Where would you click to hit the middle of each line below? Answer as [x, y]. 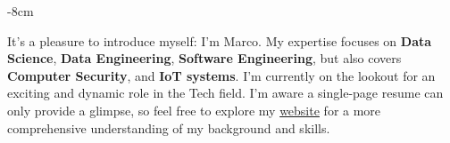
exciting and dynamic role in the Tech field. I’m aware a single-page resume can [225, 93]
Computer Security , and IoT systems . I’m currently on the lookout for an [221, 75]
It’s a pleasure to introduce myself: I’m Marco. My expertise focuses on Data [220, 40]
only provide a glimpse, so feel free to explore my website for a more [194, 110]
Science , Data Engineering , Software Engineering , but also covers [204, 58]
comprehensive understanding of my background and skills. [169, 127]
